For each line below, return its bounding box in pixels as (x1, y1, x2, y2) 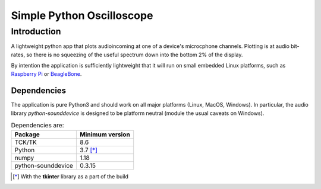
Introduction (11, 26, 61, 37)
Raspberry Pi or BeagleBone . (11, 70, 82, 77)
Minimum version (79, 130, 130, 139)
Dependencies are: (11, 121, 64, 130)
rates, (11, 51, 26, 58)
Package (14, 130, 40, 139)
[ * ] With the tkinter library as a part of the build (12, 172, 129, 180)
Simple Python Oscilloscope (11, 9, 153, 22)
